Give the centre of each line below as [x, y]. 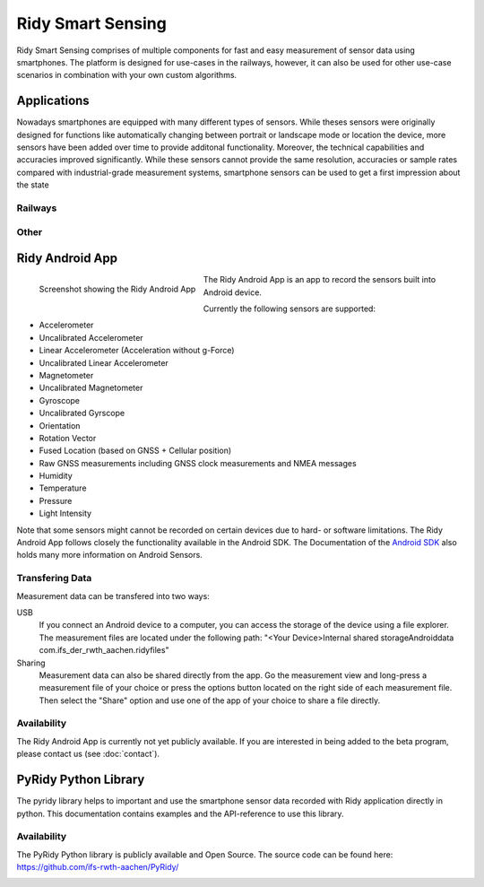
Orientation [60, 425]
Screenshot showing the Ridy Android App [117, 289]
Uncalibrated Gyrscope [82, 413]
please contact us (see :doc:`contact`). [88, 754]
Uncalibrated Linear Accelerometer [104, 362]
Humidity [56, 476]
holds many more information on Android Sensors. [110, 555]
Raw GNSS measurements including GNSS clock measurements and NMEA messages [198, 463]
